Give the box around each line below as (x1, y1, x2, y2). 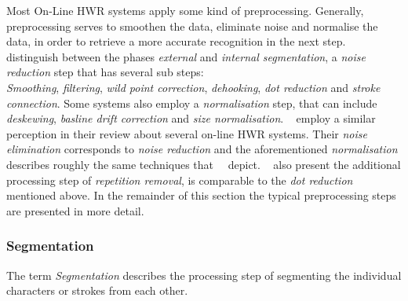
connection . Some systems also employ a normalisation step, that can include (6, 94, 377, 111)
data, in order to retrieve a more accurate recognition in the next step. (6, 33, 346, 50)
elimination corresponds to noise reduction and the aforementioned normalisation (6, 141, 398, 157)
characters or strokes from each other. (6, 282, 188, 299)
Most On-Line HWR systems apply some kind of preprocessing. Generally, (6, 2, 364, 18)
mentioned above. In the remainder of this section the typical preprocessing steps (6, 187, 396, 204)
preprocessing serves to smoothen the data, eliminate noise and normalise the (6, 17, 378, 34)
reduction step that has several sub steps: (6, 64, 204, 80)
